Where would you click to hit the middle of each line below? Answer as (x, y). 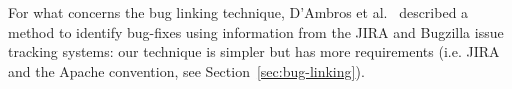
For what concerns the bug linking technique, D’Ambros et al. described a (238, 12)
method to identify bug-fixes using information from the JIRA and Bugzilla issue (256, 31)
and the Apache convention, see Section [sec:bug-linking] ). (186, 70)
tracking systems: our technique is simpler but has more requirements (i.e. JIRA (254, 51)
